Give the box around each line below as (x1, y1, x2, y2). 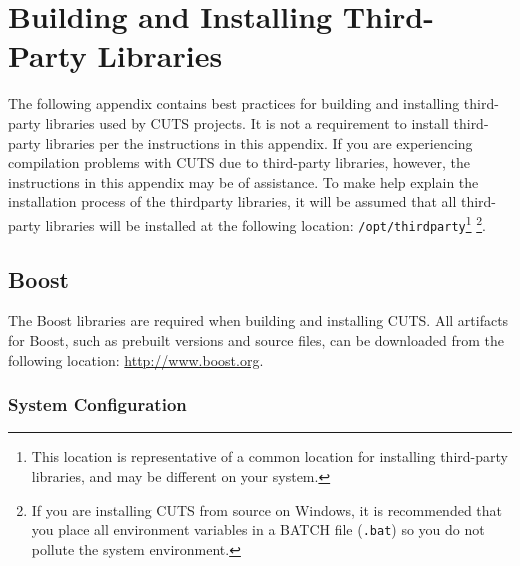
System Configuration (8, 392, 187, 417)
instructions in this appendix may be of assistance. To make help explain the (8, 171, 479, 192)
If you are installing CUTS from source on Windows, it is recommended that (31, 499, 503, 520)
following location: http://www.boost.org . (8, 349, 264, 370)
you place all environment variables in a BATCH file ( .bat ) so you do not (31, 519, 485, 540)
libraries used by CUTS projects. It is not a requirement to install (45, 112, 449, 133)
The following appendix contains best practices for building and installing (8, 93, 460, 114)
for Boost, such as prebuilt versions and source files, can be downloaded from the (8, 329, 504, 350)
